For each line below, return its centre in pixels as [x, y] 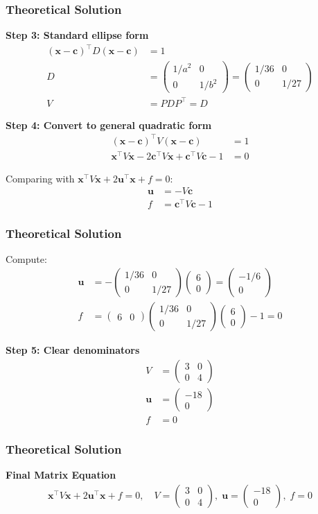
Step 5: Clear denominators [73, 350]
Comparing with [40, 178]
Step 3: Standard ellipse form [77, 35]
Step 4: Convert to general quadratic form [109, 125]
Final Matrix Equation [61, 475]
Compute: [26, 258]
